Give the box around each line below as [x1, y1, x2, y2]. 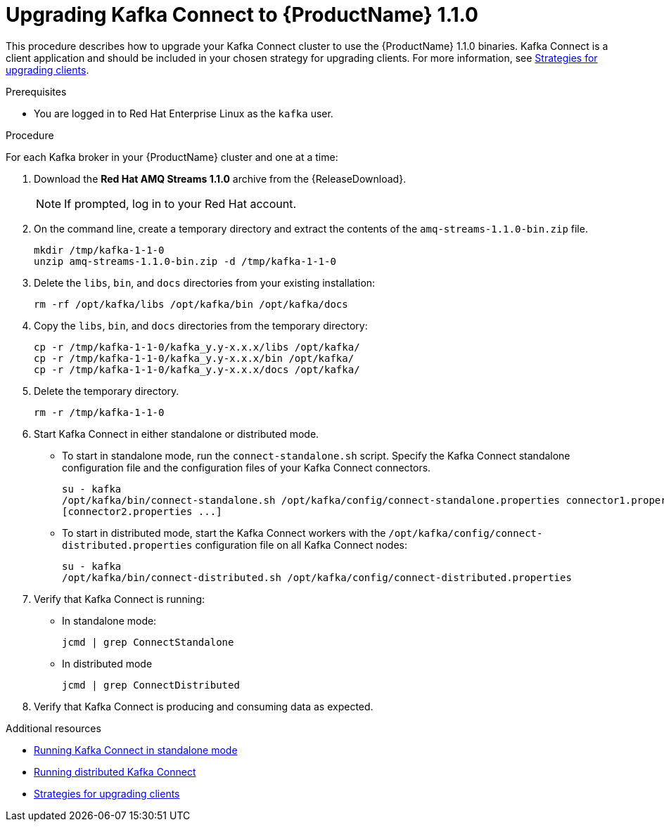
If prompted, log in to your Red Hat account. [64, 196, 297, 211]
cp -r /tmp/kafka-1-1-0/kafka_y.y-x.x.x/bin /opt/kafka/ [34, 352, 355, 364]
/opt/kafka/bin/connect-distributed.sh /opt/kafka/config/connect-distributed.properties [62, 571, 572, 583]
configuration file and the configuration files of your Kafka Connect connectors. [62, 461, 431, 474]
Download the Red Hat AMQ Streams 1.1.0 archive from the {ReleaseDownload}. [34, 172, 407, 185]
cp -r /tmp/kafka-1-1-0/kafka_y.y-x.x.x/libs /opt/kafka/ [34, 341, 360, 353]
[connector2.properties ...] [62, 505, 222, 517]
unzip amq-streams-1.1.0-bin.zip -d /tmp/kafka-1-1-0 [34, 255, 336, 267]
